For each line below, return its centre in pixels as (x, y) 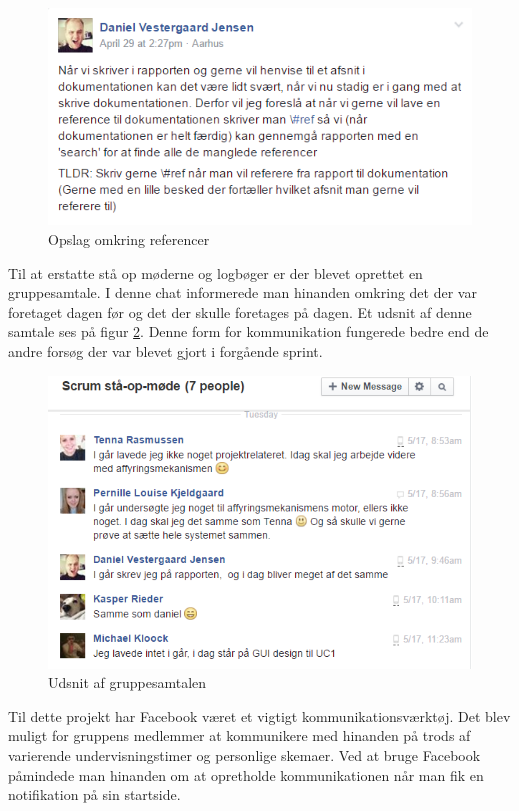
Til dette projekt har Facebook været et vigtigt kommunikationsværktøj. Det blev (259, 715)
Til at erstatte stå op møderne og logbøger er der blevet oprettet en (215, 272)
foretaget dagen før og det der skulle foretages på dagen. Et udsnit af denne (240, 311)
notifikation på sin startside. (94, 794)
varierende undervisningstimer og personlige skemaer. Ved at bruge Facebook (244, 754)
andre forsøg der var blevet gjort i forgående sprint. (165, 351)
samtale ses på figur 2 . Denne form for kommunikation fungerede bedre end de (248, 331)
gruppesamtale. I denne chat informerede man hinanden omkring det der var (242, 292)
